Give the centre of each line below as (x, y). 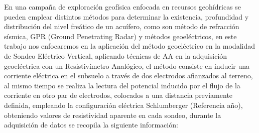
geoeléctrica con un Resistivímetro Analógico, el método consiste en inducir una (127, 65)
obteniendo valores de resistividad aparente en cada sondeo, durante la (113, 115)
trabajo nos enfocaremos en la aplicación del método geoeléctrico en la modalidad (129, 46)
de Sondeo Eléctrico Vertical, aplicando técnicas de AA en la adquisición (116, 55)
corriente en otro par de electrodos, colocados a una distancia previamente (118, 95)
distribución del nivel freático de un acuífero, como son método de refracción (122, 26)
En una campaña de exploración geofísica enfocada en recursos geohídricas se (123, 7)
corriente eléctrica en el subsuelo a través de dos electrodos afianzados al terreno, (128, 76)
